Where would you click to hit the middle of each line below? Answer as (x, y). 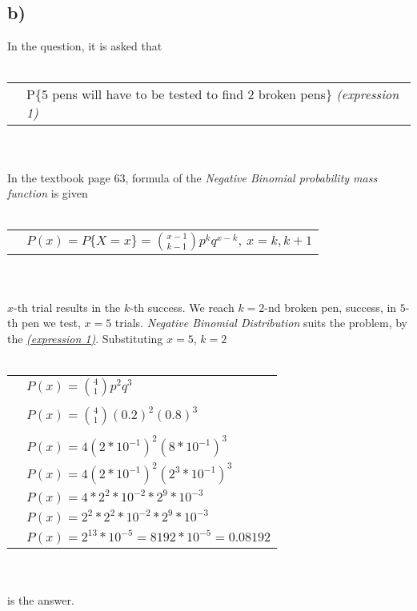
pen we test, (51, 323)
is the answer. (41, 600)
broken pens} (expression (329, 94)
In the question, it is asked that (85, 46)
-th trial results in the (67, 307)
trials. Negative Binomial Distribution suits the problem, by (261, 323)
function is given (48, 193)
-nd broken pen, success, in (331, 307)
